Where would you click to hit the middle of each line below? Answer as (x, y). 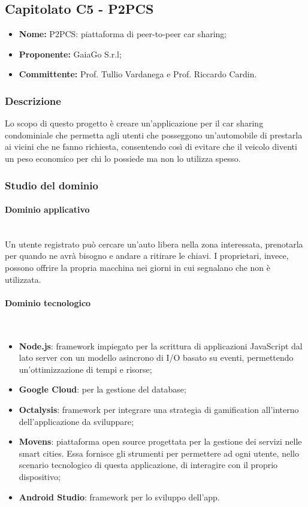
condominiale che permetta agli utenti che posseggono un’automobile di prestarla (154, 135)
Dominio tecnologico (48, 302)
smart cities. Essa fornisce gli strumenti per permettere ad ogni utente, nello (159, 453)
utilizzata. (23, 279)
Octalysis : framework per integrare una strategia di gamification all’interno (159, 409)
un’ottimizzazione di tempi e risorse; (85, 369)
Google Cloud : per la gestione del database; (102, 389)
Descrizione (33, 100)
